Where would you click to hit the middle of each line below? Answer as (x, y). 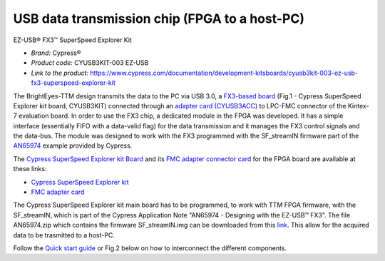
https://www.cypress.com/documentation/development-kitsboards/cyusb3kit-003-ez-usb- (224, 73)
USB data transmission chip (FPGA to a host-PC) (159, 19)
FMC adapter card (58, 192)
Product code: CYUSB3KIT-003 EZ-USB (90, 63)
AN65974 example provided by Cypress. (73, 145)
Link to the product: (60, 73)
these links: (30, 169)
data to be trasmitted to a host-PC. (64, 235)
